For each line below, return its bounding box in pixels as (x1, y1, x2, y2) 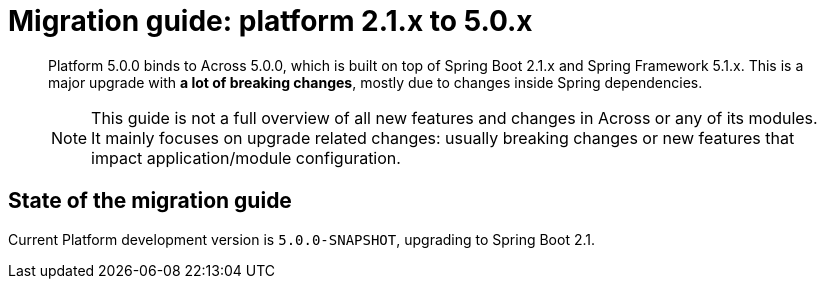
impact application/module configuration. (91, 147, 401, 168)
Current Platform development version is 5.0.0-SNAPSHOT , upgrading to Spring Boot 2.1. (8, 230, 595, 248)
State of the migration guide (8, 188, 292, 214)
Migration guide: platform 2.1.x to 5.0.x (8, 4, 533, 38)
